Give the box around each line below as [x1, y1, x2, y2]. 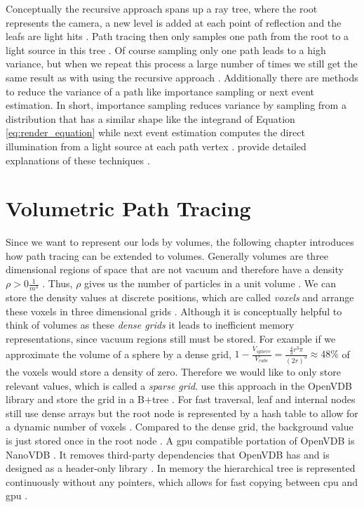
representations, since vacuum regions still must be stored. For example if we [6, 331, 336, 345]
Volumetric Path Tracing [6, 194, 251, 223]
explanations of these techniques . [6, 152, 150, 167]
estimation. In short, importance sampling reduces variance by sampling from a [6, 98, 346, 112]
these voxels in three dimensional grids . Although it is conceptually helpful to [6, 303, 342, 318]
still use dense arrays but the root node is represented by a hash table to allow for [6, 405, 358, 420]
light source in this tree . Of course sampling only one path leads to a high [6, 42, 326, 57]
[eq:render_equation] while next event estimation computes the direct [6, 125, 305, 140]
